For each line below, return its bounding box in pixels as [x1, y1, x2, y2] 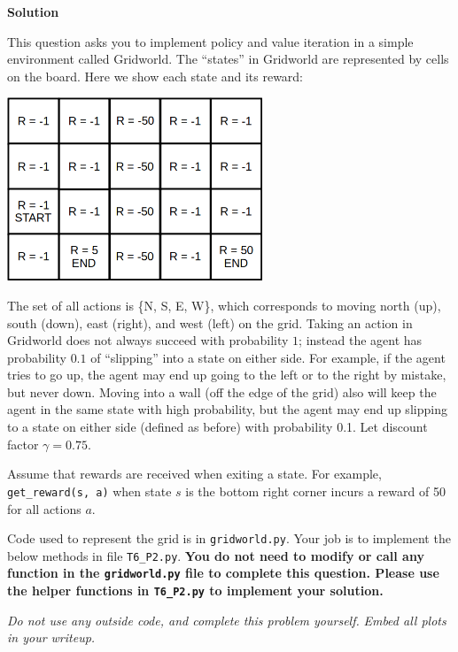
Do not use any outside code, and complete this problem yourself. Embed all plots [7, 610, 446, 629]
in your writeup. [7, 628, 96, 647]
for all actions [7, 499, 82, 518]
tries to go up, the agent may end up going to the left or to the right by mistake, [7, 365, 446, 384]
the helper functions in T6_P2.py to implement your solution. [7, 581, 384, 600]
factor [7, 434, 39, 453]
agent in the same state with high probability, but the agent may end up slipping [7, 400, 447, 418]
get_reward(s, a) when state [7, 481, 172, 500]
